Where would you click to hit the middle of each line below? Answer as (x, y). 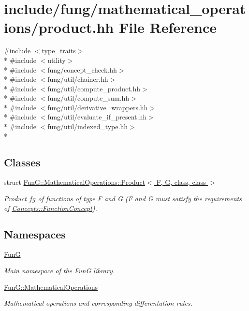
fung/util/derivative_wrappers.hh (98, 107)
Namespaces (35, 234)
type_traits (59, 51)
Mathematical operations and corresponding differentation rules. (98, 303)
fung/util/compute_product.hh (94, 88)
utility (57, 60)
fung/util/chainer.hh (78, 79)
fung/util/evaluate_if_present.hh (97, 117)
